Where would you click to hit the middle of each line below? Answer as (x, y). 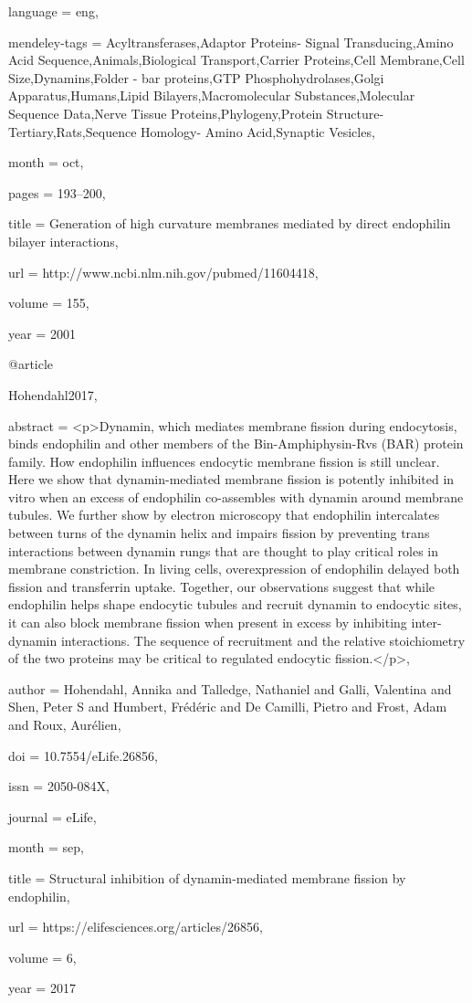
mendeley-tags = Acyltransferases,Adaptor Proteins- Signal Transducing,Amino (231, 42)
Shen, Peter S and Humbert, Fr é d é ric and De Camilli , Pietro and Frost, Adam (228, 707)
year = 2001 (42, 333)
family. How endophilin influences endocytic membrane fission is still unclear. (224, 461)
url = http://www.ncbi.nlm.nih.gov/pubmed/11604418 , (163, 272)
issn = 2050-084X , (59, 786)
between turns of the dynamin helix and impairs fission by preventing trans (219, 533)
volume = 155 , (49, 303)
